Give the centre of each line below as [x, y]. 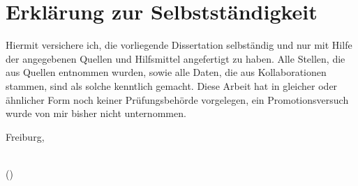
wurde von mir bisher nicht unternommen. [96, 113]
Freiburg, [25, 136]
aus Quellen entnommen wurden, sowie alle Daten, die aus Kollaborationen [166, 72]
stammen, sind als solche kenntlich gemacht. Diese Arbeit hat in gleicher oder [172, 85]
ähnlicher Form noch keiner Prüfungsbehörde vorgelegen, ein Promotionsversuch [177, 99]
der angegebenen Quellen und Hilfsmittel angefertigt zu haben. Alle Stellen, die [176, 58]
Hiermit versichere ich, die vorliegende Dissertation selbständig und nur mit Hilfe [179, 45]
